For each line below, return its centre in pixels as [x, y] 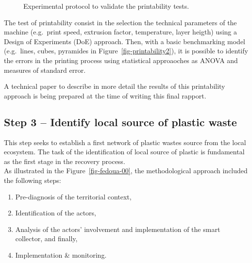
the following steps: [33, 180]
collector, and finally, [46, 238]
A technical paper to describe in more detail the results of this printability [115, 86]
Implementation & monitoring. [61, 255]
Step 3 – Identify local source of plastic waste [120, 122]
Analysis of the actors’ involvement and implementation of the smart [118, 229]
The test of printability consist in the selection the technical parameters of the [120, 22]
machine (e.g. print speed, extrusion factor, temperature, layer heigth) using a [120, 32]
